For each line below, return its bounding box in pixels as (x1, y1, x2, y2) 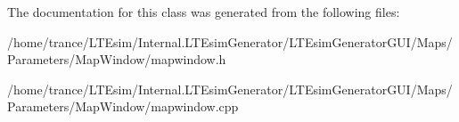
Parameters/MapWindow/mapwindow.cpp (7, 97, 239, 116)
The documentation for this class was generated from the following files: (7, 3, 400, 20)
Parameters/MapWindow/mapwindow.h (7, 50, 226, 69)
